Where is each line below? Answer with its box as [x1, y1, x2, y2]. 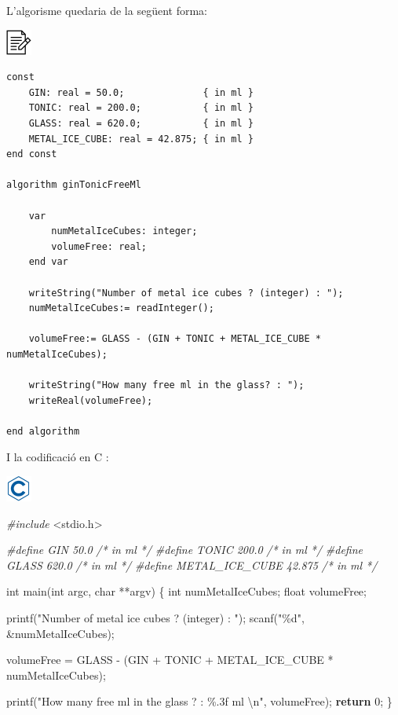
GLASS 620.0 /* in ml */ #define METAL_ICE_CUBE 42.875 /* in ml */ [6, 556, 378, 573]
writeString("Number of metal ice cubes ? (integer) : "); [28, 287, 344, 299]
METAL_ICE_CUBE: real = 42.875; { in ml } [28, 133, 254, 145]
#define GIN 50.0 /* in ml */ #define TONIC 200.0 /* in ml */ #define [6, 541, 363, 558]
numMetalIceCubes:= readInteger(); [28, 302, 214, 314]
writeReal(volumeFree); [28, 394, 153, 406]
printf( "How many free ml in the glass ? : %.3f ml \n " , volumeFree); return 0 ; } [6, 693, 393, 709]
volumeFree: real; [51, 240, 147, 252]
